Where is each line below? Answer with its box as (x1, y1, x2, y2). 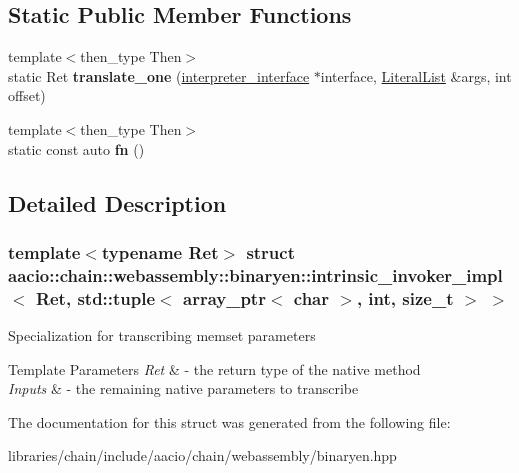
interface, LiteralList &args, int (320, 65, 512, 86)
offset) (8, 85, 46, 106)
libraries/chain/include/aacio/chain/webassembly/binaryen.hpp (8, 445, 397, 466)
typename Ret (101, 239, 219, 264)
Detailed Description (8, 187, 227, 218)
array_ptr (182, 285, 266, 310)
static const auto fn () (8, 138, 145, 159)
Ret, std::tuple (35, 285, 156, 310)
